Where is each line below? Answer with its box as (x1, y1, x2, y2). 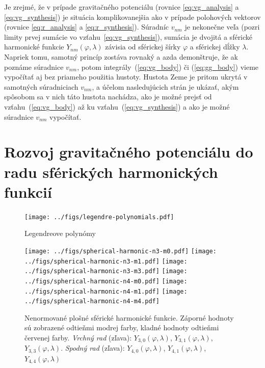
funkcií (4, 181, 52, 202)
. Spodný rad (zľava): (61, 343, 125, 353)
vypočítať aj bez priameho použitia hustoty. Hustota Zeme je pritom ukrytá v (4, 71, 248, 82)
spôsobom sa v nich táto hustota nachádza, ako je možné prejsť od (4, 91, 212, 102)
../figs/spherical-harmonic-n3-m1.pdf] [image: (24, 257, 188, 265)
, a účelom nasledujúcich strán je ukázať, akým (92, 81, 239, 92)
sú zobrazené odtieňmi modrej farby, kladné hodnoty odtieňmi (24, 322, 219, 333)
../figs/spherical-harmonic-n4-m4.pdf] (24, 298, 160, 305)
